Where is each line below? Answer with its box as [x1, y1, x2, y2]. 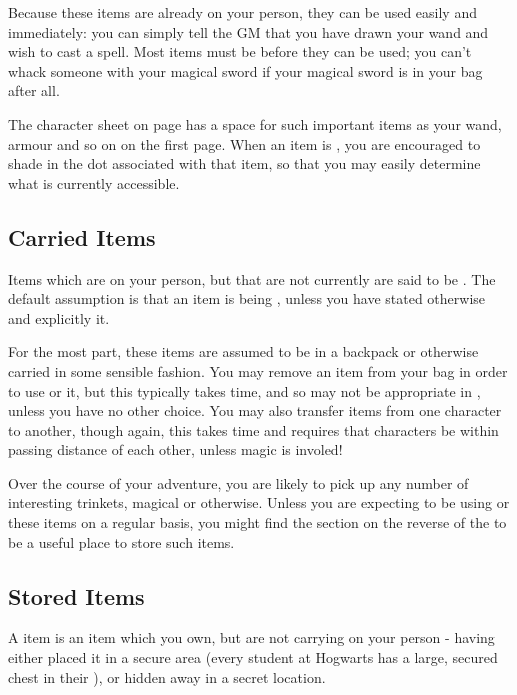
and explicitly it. [8, 307, 110, 328]
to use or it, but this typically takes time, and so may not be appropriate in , [8, 380, 481, 401]
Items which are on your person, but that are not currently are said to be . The [8, 268, 496, 289]
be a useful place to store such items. [8, 531, 235, 552]
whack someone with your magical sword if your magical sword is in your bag [8, 60, 483, 81]
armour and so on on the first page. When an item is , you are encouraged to [8, 133, 481, 154]
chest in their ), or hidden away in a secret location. [8, 666, 326, 687]
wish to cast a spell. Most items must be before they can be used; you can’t [8, 41, 472, 62]
